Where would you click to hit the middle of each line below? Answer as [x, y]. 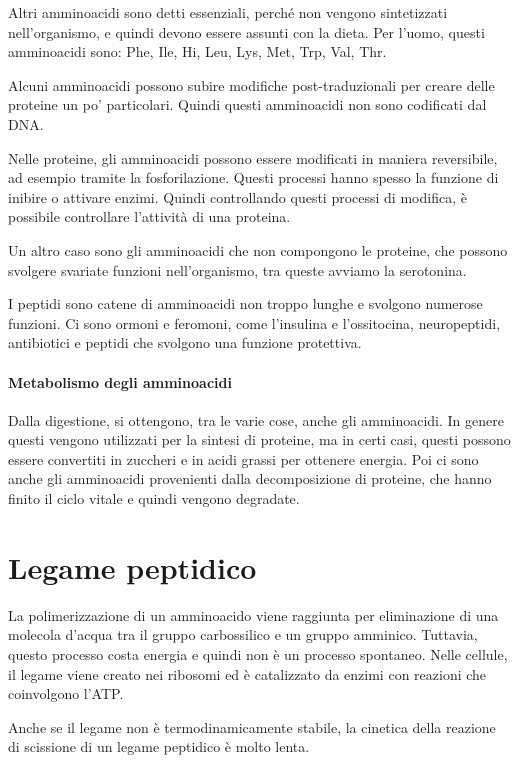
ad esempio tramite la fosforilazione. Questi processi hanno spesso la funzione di [253, 177]
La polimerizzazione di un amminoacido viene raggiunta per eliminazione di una [253, 614]
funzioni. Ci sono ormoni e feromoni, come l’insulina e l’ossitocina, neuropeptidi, [254, 322]
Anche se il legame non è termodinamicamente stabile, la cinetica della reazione [252, 726]
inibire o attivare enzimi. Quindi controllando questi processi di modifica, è [237, 196]
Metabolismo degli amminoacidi [120, 381]
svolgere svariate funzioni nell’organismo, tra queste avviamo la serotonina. [237, 269]
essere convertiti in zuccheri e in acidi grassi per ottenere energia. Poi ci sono [243, 458]
